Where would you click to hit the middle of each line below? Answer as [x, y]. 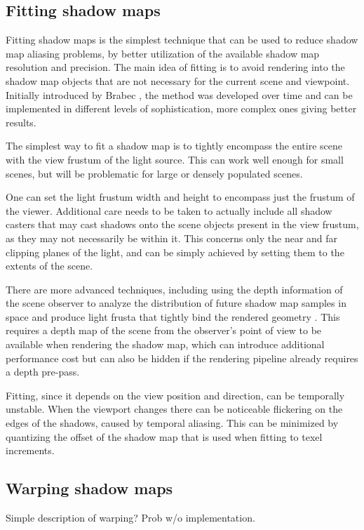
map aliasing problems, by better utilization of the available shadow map [163, 53]
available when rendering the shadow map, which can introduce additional [165, 344]
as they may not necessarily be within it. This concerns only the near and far [172, 238]
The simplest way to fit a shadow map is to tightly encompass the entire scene [174, 146]
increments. [30, 450]
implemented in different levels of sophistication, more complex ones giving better [181, 108]
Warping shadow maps [89, 488]
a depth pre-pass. [43, 372]
